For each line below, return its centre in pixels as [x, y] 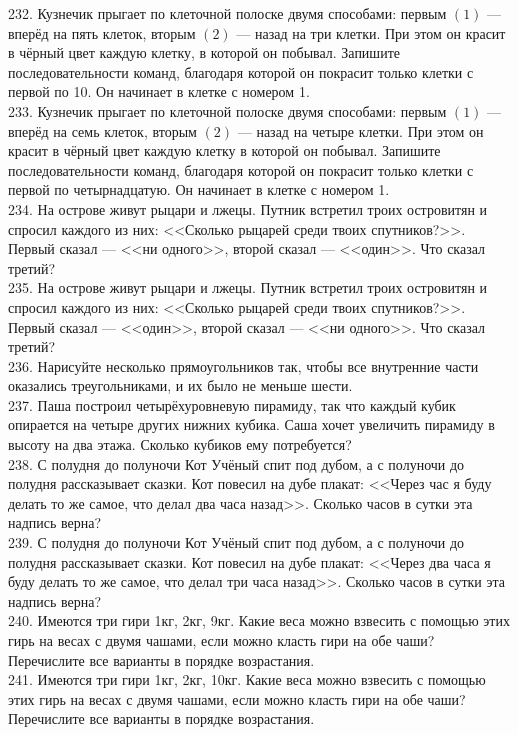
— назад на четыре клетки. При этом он [360, 130]
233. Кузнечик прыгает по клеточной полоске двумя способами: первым [227, 110]
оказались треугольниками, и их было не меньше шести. [180, 385]
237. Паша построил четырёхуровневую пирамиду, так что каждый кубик [232, 404]
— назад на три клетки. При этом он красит [371, 32]
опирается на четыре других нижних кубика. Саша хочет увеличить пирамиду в [251, 424]
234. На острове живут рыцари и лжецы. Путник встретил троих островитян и [248, 208]
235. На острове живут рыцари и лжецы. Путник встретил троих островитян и [248, 287]
